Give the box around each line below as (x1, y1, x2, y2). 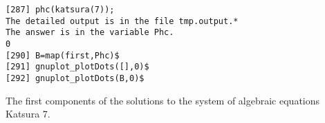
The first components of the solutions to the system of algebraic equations (6, 93, 320, 107)
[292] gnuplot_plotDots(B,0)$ (6, 73, 145, 83)
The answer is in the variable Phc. (6, 27, 174, 38)
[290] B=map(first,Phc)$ (6, 50, 120, 60)
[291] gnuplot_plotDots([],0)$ (6, 62, 149, 72)
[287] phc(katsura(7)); (6, 5, 115, 14)
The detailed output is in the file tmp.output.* (6, 16, 239, 26)
